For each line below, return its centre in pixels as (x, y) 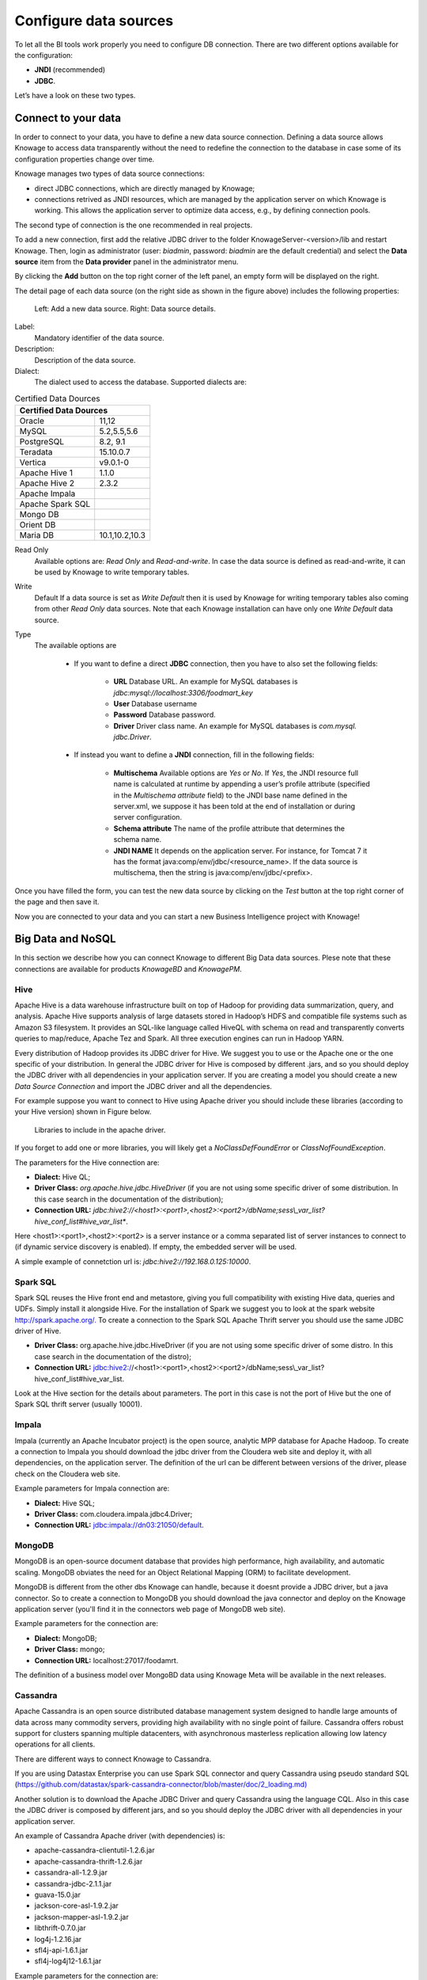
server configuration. (147, 817)
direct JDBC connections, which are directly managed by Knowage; (145, 188)
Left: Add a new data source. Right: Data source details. (125, 309)
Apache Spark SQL (55, 505)
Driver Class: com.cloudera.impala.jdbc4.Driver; (113, 1514)
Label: (25, 327)
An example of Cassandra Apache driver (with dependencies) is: (120, 1836)
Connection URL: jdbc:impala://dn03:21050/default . (119, 1525)
